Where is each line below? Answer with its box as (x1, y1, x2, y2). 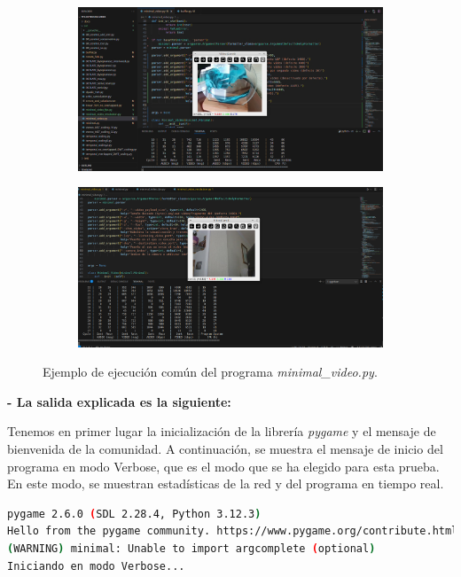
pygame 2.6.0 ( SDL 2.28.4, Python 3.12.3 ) (7, 507, 262, 520)
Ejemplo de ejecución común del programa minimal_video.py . (43, 363, 378, 381)
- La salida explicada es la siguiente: (7, 392, 231, 410)
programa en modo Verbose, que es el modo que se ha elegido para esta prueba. (7, 456, 440, 475)
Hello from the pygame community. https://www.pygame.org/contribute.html (7, 525, 458, 538)
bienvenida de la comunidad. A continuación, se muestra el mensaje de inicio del (7, 439, 443, 457)
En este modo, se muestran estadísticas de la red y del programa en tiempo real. (7, 474, 444, 493)
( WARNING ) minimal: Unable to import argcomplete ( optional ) (7, 542, 376, 555)
